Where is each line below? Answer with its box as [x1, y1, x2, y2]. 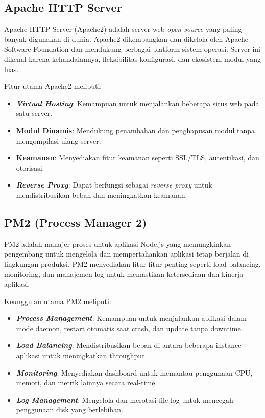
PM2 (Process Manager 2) [4, 214, 147, 230]
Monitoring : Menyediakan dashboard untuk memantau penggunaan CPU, [16, 367, 253, 378]
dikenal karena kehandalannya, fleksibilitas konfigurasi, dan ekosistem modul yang [4, 53, 261, 64]
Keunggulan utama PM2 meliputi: [4, 295, 111, 306]
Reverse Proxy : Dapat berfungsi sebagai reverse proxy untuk [16, 179, 212, 190]
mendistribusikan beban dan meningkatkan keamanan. [16, 189, 187, 200]
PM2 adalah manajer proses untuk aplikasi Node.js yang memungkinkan [4, 238, 231, 249]
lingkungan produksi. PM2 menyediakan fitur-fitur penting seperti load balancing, [4, 258, 261, 269]
